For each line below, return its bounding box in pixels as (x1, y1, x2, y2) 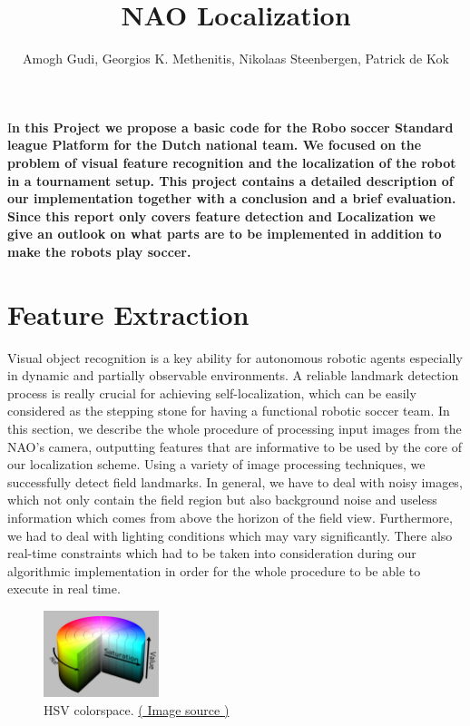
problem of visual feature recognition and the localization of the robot (7, 152, 456, 172)
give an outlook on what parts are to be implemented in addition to (7, 224, 442, 243)
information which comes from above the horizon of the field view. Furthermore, (7, 507, 453, 526)
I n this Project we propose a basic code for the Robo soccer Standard (7, 117, 454, 136)
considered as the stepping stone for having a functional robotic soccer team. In (7, 401, 450, 420)
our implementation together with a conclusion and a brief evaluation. (7, 189, 456, 208)
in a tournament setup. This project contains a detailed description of (7, 171, 454, 190)
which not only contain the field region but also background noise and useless (7, 490, 437, 509)
